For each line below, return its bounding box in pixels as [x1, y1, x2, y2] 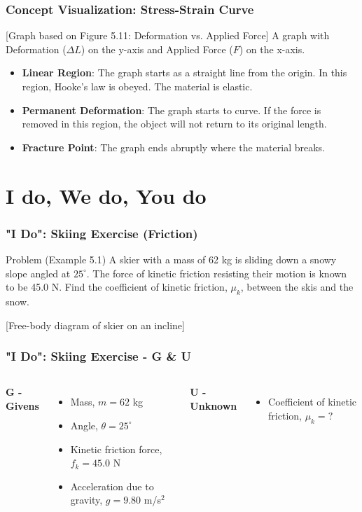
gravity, [70, 492, 103, 507]
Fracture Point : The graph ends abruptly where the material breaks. [22, 139, 325, 154]
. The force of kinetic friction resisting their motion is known [86, 265, 347, 280]
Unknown [190, 398, 237, 413]
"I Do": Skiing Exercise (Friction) [6, 224, 198, 242]
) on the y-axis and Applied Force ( [81, 41, 233, 56]
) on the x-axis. [239, 41, 305, 56]
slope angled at [6, 265, 71, 280]
